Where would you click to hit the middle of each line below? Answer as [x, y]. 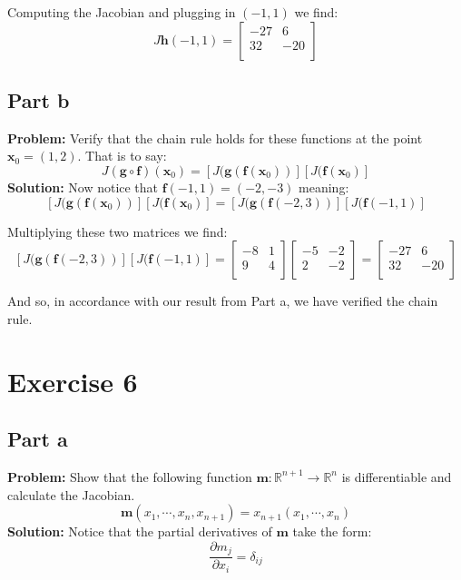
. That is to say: [122, 156]
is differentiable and [397, 476]
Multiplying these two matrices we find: [118, 231]
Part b [39, 99]
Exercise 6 [73, 381]
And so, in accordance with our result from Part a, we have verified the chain [223, 301]
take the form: [332, 531]
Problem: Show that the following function [130, 476]
